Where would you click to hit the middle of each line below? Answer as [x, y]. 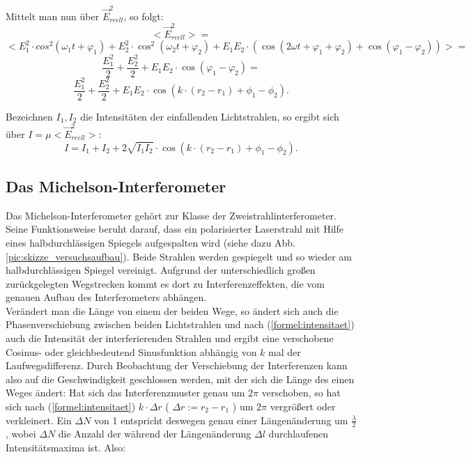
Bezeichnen [29, 116]
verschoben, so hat [301, 393]
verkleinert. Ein [39, 420]
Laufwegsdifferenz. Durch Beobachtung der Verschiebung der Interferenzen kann [177, 365]
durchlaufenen [299, 434]
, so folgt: [144, 16]
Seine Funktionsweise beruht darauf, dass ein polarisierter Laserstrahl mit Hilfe [175, 229]
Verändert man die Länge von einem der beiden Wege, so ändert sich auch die [172, 310]
